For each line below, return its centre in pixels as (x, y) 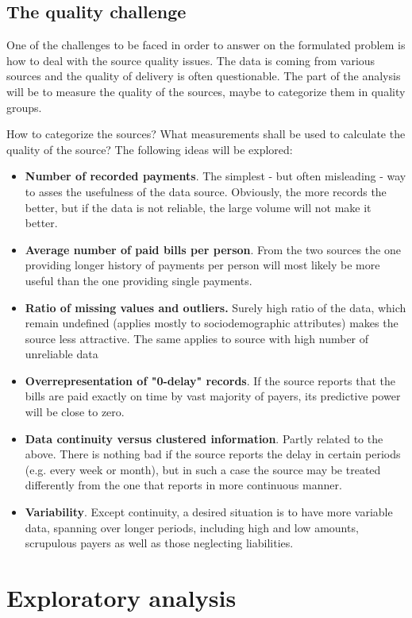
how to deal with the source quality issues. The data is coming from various (191, 60)
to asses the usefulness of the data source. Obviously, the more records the (206, 191)
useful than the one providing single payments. (139, 280)
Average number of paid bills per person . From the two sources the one (213, 249)
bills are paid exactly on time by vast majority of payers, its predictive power (213, 396)
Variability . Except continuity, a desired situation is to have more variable (209, 512)
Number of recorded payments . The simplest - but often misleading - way (216, 176)
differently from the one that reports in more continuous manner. (183, 485)
